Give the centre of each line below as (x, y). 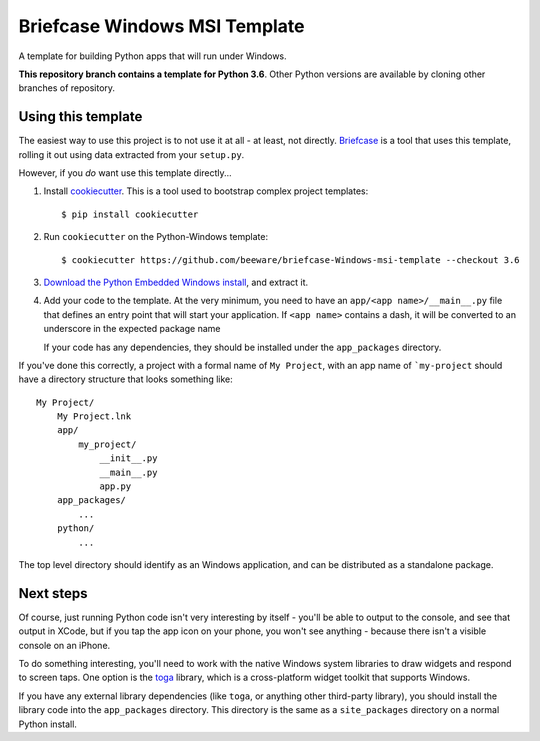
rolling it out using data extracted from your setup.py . (131, 154)
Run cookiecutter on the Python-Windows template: (156, 237)
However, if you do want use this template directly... (125, 173)
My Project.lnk (94, 416)
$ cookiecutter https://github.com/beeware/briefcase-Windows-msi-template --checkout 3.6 (290, 259)
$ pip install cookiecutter (130, 214)
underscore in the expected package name (132, 329)
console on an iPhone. (64, 645)
